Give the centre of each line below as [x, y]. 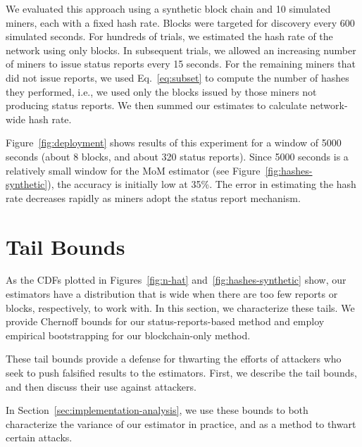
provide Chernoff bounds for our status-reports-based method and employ [165, 321]
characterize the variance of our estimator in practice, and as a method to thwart [181, 423]
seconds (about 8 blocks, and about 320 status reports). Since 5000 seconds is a [177, 156]
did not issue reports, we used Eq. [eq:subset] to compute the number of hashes [177, 77]
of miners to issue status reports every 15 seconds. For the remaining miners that [181, 64]
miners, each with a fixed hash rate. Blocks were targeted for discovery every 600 [180, 22]
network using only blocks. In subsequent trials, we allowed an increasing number [181, 50]
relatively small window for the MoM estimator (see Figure [133, 170]
